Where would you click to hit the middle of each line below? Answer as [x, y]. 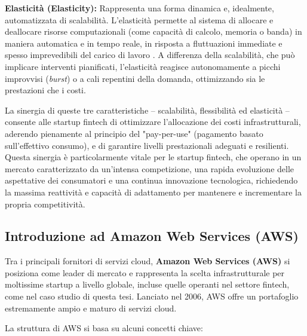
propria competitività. [45, 204]
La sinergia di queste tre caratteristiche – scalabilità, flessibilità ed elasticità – [147, 110]
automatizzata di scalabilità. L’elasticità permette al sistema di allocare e [139, 19]
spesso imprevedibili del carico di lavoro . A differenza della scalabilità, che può [150, 55]
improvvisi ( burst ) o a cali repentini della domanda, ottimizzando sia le [135, 78]
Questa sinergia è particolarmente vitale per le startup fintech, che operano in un [153, 157]
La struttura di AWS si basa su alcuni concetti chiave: [104, 328]
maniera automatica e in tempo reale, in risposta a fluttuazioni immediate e [144, 43]
